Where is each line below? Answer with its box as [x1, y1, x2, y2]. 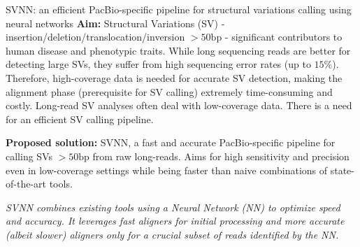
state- [330, 162, 354, 177]
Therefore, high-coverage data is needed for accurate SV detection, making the [6, 70, 343, 85]
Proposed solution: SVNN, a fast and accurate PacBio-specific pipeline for [6, 135, 336, 150]
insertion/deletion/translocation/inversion [6, 29, 185, 44]
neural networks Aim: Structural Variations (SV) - [6, 15, 225, 30]
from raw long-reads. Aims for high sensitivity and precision [92, 148, 350, 163]
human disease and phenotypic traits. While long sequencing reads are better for [6, 43, 351, 57]
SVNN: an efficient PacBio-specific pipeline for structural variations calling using [6, 2, 352, 16]
